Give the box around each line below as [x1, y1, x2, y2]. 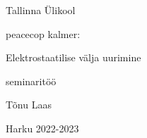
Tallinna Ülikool [6, 3, 76, 17]
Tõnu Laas [6, 97, 52, 112]
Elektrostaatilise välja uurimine [6, 50, 141, 65]
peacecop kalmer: [6, 26, 81, 41]
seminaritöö [6, 73, 57, 88]
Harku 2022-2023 [6, 120, 79, 135]
